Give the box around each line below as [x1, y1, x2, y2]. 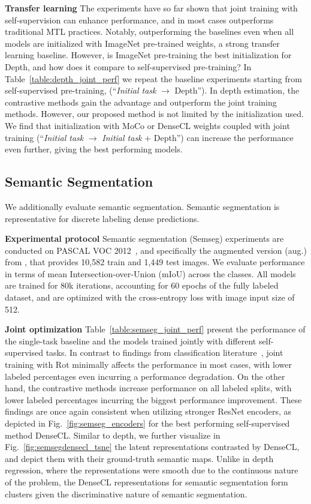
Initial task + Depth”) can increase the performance [102, 131, 294, 143]
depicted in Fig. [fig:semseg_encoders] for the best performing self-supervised [5, 417, 290, 430]
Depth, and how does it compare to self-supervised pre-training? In [5, 60, 252, 73]
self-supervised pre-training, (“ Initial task [5, 84, 156, 97]
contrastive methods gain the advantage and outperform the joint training [5, 95, 277, 108]
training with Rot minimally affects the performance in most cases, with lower [5, 358, 292, 371]
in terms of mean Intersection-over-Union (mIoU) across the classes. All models [5, 267, 296, 280]
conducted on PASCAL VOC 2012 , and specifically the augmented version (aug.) [5, 244, 307, 256]
